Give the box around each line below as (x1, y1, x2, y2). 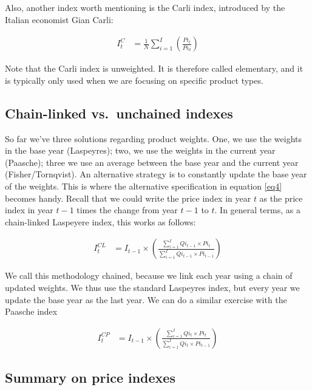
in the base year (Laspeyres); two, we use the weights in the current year (5, 144, 276, 157)
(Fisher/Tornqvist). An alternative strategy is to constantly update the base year (5, 168, 307, 180)
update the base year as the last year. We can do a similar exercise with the (5, 293, 287, 306)
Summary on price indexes (5, 368, 175, 387)
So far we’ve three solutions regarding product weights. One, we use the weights (5, 132, 302, 145)
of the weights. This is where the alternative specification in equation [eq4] (5, 179, 282, 192)
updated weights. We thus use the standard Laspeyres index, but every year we (5, 281, 300, 293)
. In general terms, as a (214, 204, 300, 216)
